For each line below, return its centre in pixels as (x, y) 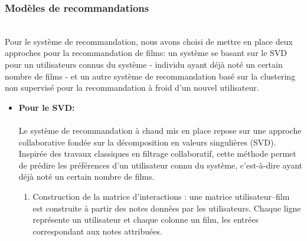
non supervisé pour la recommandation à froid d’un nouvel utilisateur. (132, 88)
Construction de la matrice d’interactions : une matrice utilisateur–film (161, 196)
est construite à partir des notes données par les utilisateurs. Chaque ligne (167, 208)
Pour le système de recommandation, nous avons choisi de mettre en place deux (149, 41)
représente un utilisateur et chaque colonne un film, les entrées (146, 219)
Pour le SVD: (47, 107)
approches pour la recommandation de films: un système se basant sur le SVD (146, 53)
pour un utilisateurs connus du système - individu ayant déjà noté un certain (144, 64)
